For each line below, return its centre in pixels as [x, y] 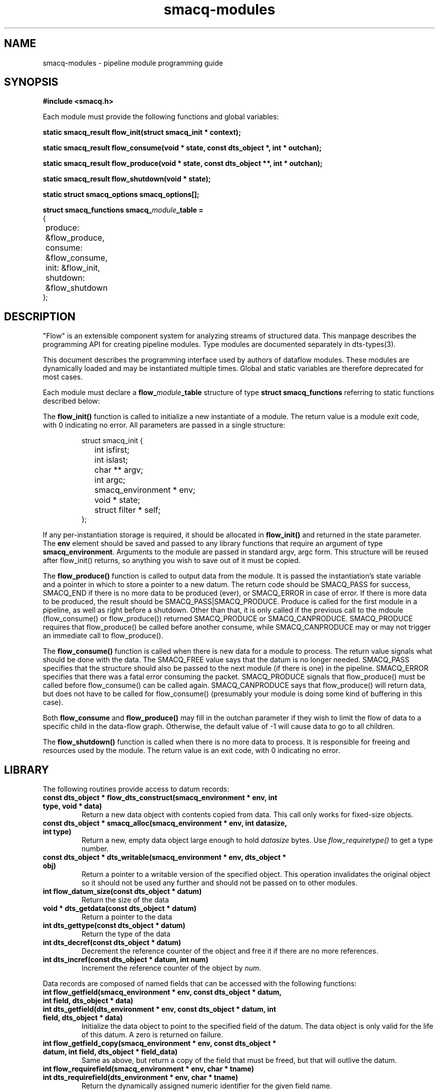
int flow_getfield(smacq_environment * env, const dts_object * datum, [162, 992]
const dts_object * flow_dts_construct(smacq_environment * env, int [160, 798]
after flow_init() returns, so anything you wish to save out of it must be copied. [172, 561]
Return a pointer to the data [127, 917]
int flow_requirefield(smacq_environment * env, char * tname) [148, 1069]
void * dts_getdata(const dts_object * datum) [120, 908]
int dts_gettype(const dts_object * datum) [114, 926]
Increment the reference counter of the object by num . [171, 968]
